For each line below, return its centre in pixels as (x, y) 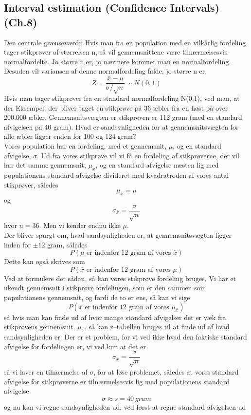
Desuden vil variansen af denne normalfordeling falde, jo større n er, (106, 71)
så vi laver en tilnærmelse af (46, 371)
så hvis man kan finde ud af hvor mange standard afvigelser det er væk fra (115, 317)
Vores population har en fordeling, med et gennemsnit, (85, 145)
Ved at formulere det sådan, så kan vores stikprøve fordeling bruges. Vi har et (120, 278)
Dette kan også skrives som (45, 261)
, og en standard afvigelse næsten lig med (157, 165)
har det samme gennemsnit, (45, 165)
